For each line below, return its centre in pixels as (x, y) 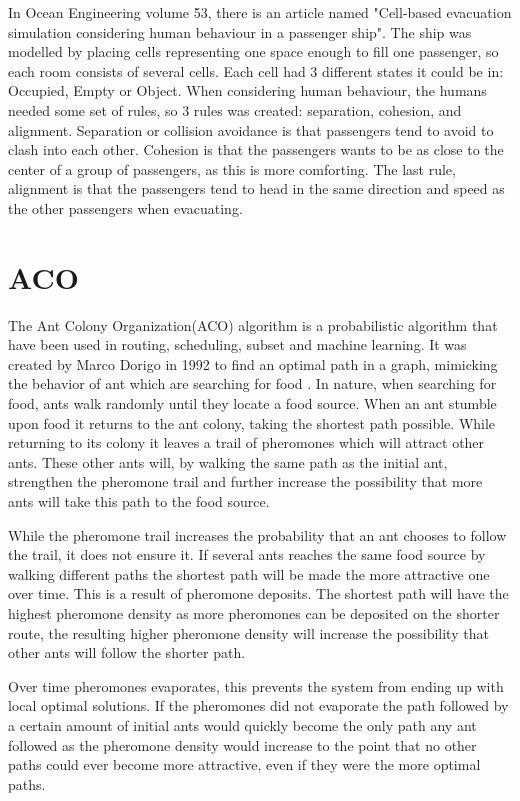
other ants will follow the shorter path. (127, 652)
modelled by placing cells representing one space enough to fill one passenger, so (253, 51)
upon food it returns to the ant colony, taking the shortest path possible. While (252, 422)
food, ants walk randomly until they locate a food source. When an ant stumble (252, 403)
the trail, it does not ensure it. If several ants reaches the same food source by (247, 554)
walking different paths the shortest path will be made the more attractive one (249, 573)
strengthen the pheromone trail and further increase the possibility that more (245, 481)
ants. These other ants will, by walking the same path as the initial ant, (228, 461)
